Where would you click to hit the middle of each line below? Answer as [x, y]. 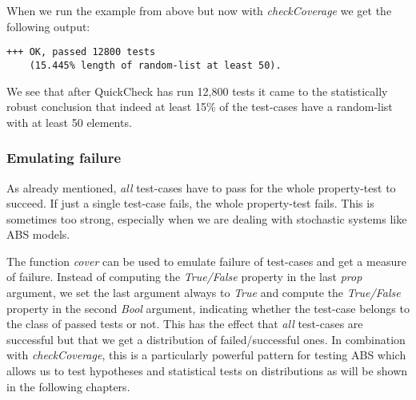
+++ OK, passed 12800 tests [81, 52]
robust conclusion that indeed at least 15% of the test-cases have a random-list [200, 107]
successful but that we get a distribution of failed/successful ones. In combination [206, 339]
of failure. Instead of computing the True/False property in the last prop [184, 277]
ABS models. [38, 234]
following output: [48, 26]
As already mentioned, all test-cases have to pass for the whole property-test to [201, 187]
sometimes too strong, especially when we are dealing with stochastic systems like [207, 218]
